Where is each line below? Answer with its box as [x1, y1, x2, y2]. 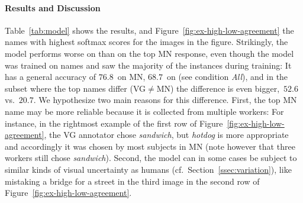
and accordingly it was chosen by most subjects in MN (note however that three [5, 140, 295, 152]
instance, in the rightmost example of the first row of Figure [5, 117, 223, 129]
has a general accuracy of [5, 70, 96, 83]
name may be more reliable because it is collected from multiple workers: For [5, 105, 284, 117]
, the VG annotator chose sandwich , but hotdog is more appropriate [44, 128, 289, 141]
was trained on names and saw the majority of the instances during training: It [5, 59, 292, 71]
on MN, [117, 70, 146, 83]
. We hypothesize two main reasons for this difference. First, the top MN [33, 94, 297, 106]
